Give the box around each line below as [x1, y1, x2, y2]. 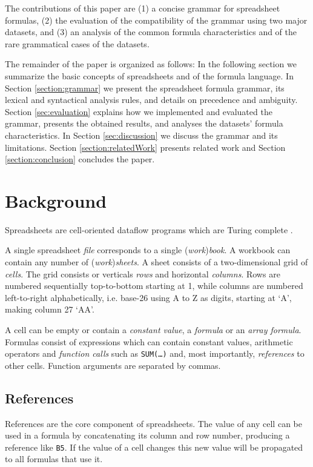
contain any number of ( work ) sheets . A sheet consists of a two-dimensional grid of [5, 256, 308, 268]
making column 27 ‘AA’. [5, 303, 94, 316]
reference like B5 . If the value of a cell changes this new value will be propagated [5, 440, 303, 453]
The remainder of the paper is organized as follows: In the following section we [5, 58, 297, 70]
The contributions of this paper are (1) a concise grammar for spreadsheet [5, 2, 280, 14]
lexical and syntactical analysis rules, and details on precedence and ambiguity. [5, 93, 298, 106]
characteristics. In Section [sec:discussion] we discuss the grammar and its [5, 128, 278, 141]
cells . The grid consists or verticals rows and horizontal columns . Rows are [5, 267, 280, 280]
